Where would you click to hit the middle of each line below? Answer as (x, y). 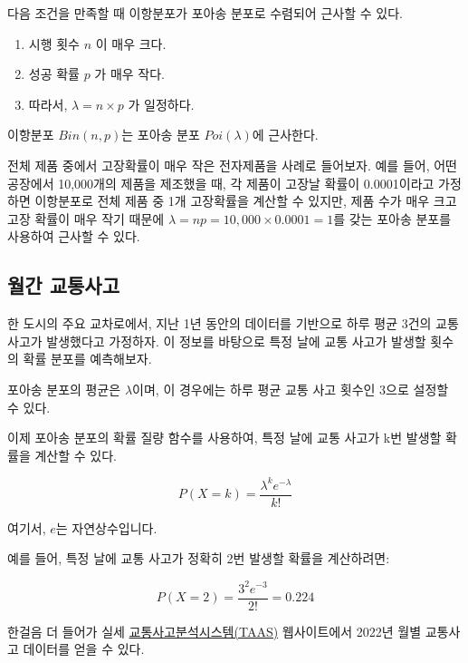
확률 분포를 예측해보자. (87, 359)
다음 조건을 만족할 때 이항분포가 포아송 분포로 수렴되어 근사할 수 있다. (205, 13)
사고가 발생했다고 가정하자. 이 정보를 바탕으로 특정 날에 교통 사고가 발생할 (217, 341)
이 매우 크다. (131, 43)
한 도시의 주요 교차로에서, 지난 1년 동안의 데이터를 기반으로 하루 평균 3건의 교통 (233, 323)
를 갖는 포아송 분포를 (392, 218)
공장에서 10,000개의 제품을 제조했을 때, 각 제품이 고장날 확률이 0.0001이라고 (221, 183)
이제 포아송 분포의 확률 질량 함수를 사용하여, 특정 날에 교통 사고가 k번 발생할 (224, 438)
